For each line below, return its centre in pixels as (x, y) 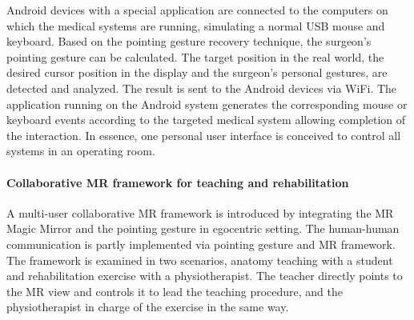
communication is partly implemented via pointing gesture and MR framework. (201, 244)
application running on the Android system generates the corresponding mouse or (207, 104)
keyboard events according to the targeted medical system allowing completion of (206, 120)
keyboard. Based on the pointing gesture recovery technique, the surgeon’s (189, 41)
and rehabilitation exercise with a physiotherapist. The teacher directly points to (205, 276)
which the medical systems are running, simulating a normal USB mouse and (196, 25)
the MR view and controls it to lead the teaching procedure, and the (175, 291)
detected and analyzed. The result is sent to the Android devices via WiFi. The (202, 88)
